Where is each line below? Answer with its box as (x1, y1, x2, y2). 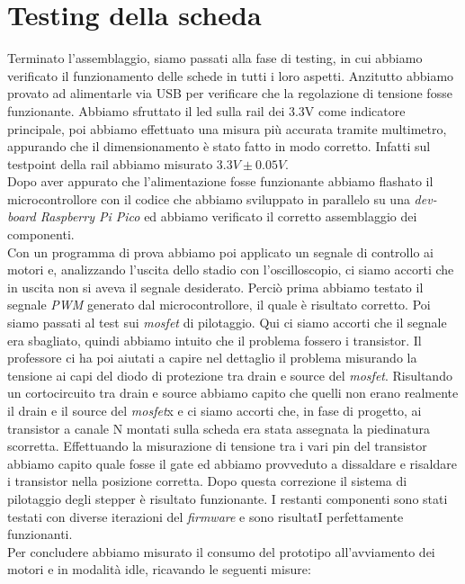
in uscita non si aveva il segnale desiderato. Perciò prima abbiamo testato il (7, 277, 424, 296)
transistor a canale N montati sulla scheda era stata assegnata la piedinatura (7, 418, 431, 437)
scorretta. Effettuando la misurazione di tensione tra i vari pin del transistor (7, 436, 427, 455)
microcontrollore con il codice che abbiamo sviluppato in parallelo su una (7, 189, 410, 208)
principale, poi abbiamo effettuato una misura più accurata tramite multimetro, (7, 119, 447, 138)
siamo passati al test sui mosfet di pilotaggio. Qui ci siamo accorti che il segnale (7, 313, 447, 332)
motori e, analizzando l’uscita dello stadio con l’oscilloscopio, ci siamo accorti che (7, 260, 454, 279)
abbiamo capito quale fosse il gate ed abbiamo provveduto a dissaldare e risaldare (7, 454, 457, 472)
